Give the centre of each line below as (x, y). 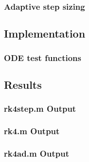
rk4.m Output (32, 131)
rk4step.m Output (40, 109)
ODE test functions (43, 57)
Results (23, 84)
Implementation (45, 33)
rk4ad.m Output (36, 153)
